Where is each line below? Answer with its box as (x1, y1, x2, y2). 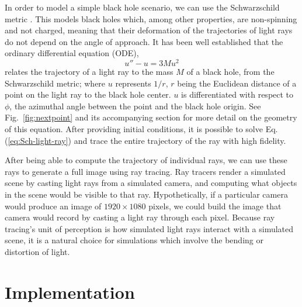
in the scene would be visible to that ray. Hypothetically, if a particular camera (5, 188, 288, 200)
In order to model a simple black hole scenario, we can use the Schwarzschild (5, 1, 280, 13)
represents (115, 77, 151, 89)
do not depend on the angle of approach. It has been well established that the (5, 35, 283, 47)
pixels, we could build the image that (148, 199, 282, 212)
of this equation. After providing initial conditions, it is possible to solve (5, 123, 263, 135)
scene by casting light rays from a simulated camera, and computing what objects (5, 177, 297, 189)
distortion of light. (5, 245, 70, 257)
